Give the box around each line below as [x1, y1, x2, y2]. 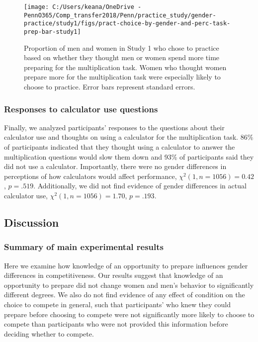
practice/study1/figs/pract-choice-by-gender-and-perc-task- [24, 20, 231, 27]
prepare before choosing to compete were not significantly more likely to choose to [4, 309, 255, 319]
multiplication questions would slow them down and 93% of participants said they [4, 151, 254, 162]
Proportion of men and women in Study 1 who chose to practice [24, 42, 219, 53]
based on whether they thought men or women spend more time [24, 52, 220, 63]
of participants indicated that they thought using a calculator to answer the [4, 142, 235, 152]
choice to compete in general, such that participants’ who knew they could [4, 299, 231, 309]
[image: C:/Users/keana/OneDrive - [24, 3, 142, 10]
